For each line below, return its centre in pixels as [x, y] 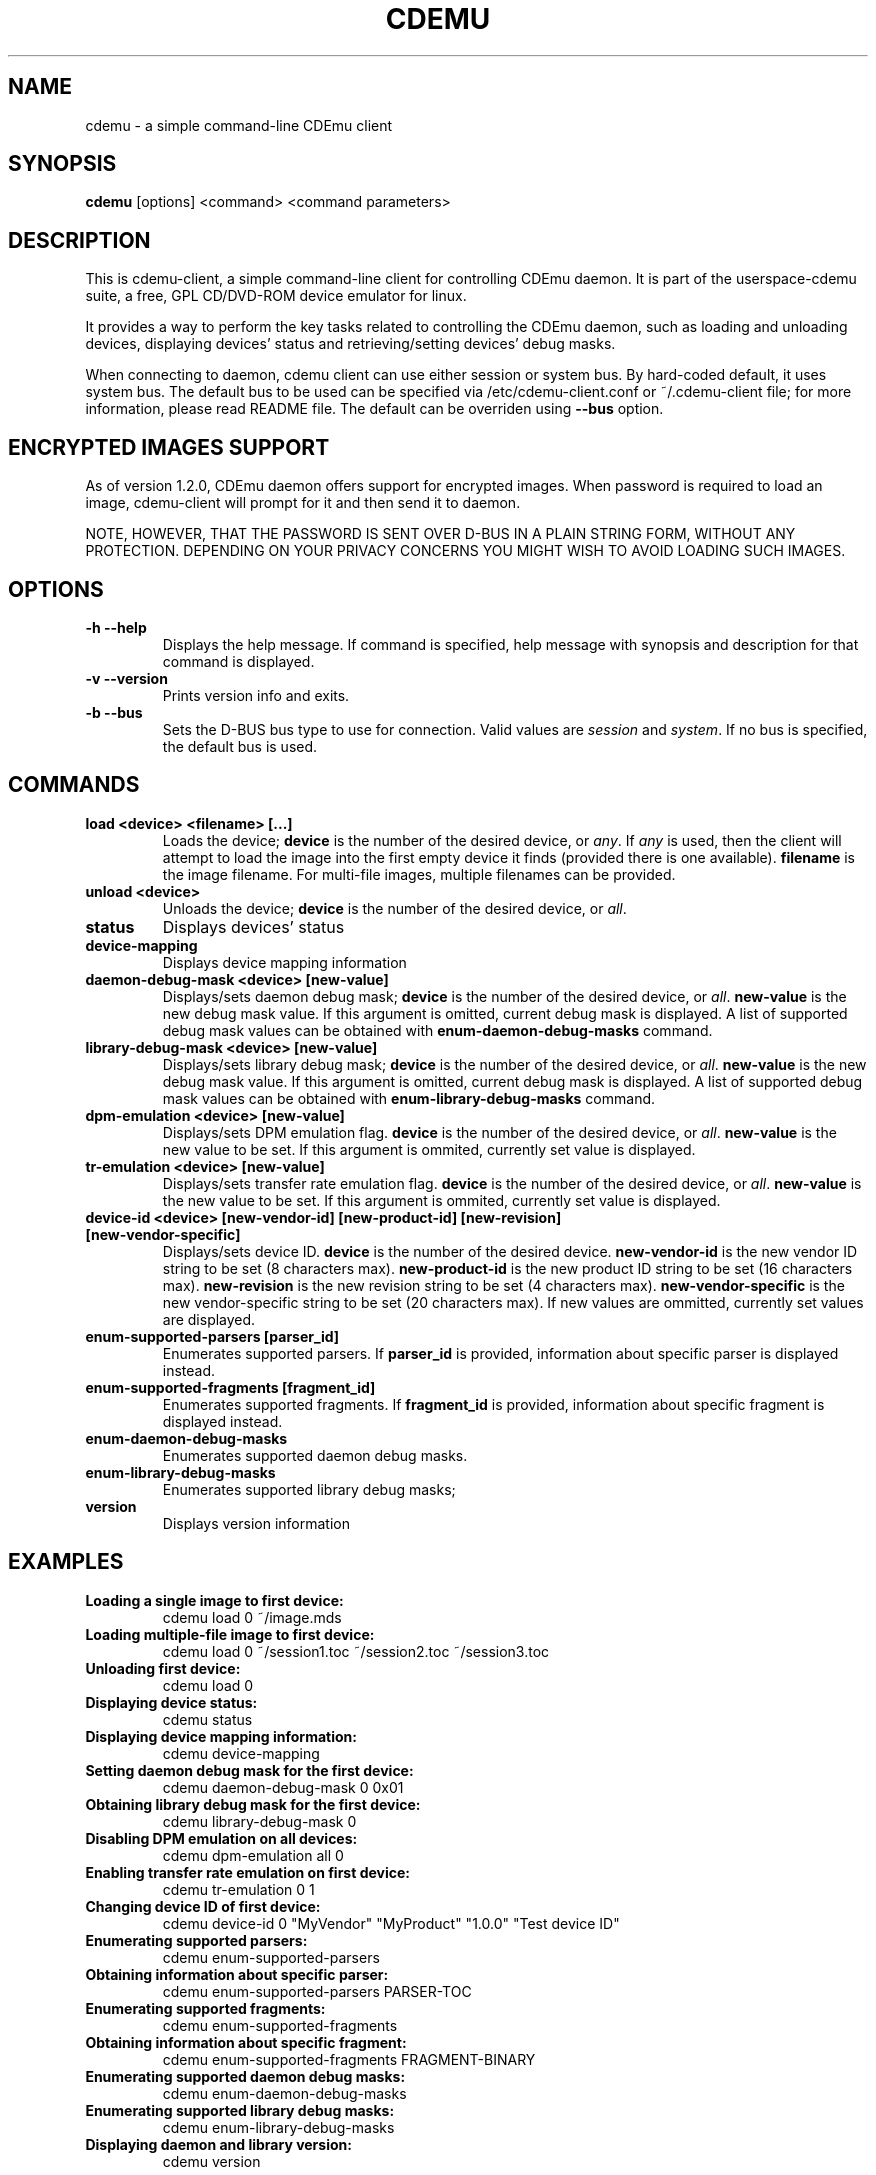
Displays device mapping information [284, 962]
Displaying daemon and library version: [218, 2144]
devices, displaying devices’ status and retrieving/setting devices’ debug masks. [350, 344]
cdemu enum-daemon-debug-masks [284, 2093]
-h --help [116, 627]
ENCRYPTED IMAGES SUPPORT [169, 447]
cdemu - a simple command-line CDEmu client [239, 125]
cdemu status [207, 1719]
